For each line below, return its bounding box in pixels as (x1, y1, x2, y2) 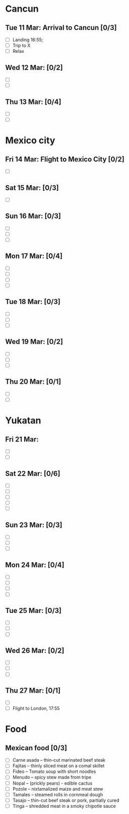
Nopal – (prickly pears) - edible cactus (12, 780, 93, 786)
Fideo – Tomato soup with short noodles (12, 768, 96, 774)
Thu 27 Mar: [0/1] (5, 686, 61, 695)
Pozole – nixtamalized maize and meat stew (12, 786, 103, 792)
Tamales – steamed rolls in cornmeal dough (12, 791, 103, 797)
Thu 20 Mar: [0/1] (5, 378, 61, 386)
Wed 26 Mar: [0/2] (5, 646, 64, 655)
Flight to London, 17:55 (12, 705, 60, 711)
